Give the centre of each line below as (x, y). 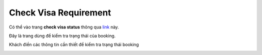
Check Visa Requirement (60, 13)
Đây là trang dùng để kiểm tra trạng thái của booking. (62, 36)
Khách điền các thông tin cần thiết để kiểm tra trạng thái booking (74, 45)
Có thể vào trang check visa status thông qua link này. (64, 27)
